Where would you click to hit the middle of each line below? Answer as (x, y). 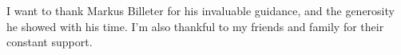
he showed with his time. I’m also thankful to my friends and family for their (195, 26)
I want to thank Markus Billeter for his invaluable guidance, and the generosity (200, 10)
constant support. (50, 42)
